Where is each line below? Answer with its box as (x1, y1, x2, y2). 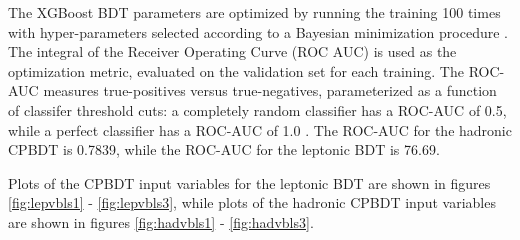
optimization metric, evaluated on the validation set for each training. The (8, 60, 464, 81)
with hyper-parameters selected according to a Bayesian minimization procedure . (8, 21, 508, 42)
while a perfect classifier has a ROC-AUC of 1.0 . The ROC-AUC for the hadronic (8, 119, 512, 140)
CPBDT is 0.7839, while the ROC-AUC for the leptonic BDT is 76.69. (8, 139, 440, 160)
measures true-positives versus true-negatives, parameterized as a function (43, 80, 497, 101)
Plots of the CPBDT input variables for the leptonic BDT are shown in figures (8, 172, 491, 193)
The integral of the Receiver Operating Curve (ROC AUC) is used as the (8, 41, 457, 62)
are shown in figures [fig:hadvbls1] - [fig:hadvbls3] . (8, 211, 314, 232)
